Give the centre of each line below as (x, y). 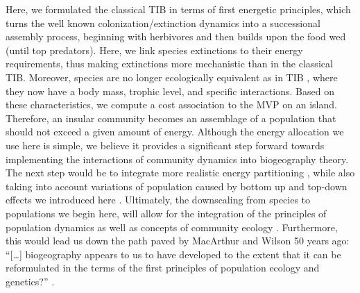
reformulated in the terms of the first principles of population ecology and (163, 268)
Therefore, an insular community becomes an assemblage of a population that (171, 118)
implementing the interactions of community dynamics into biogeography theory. (177, 159)
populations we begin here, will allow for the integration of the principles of (166, 213)
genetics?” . (30, 281)
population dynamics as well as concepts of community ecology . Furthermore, (172, 227)
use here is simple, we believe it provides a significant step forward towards (165, 145)
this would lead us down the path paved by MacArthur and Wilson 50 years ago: (178, 241)
